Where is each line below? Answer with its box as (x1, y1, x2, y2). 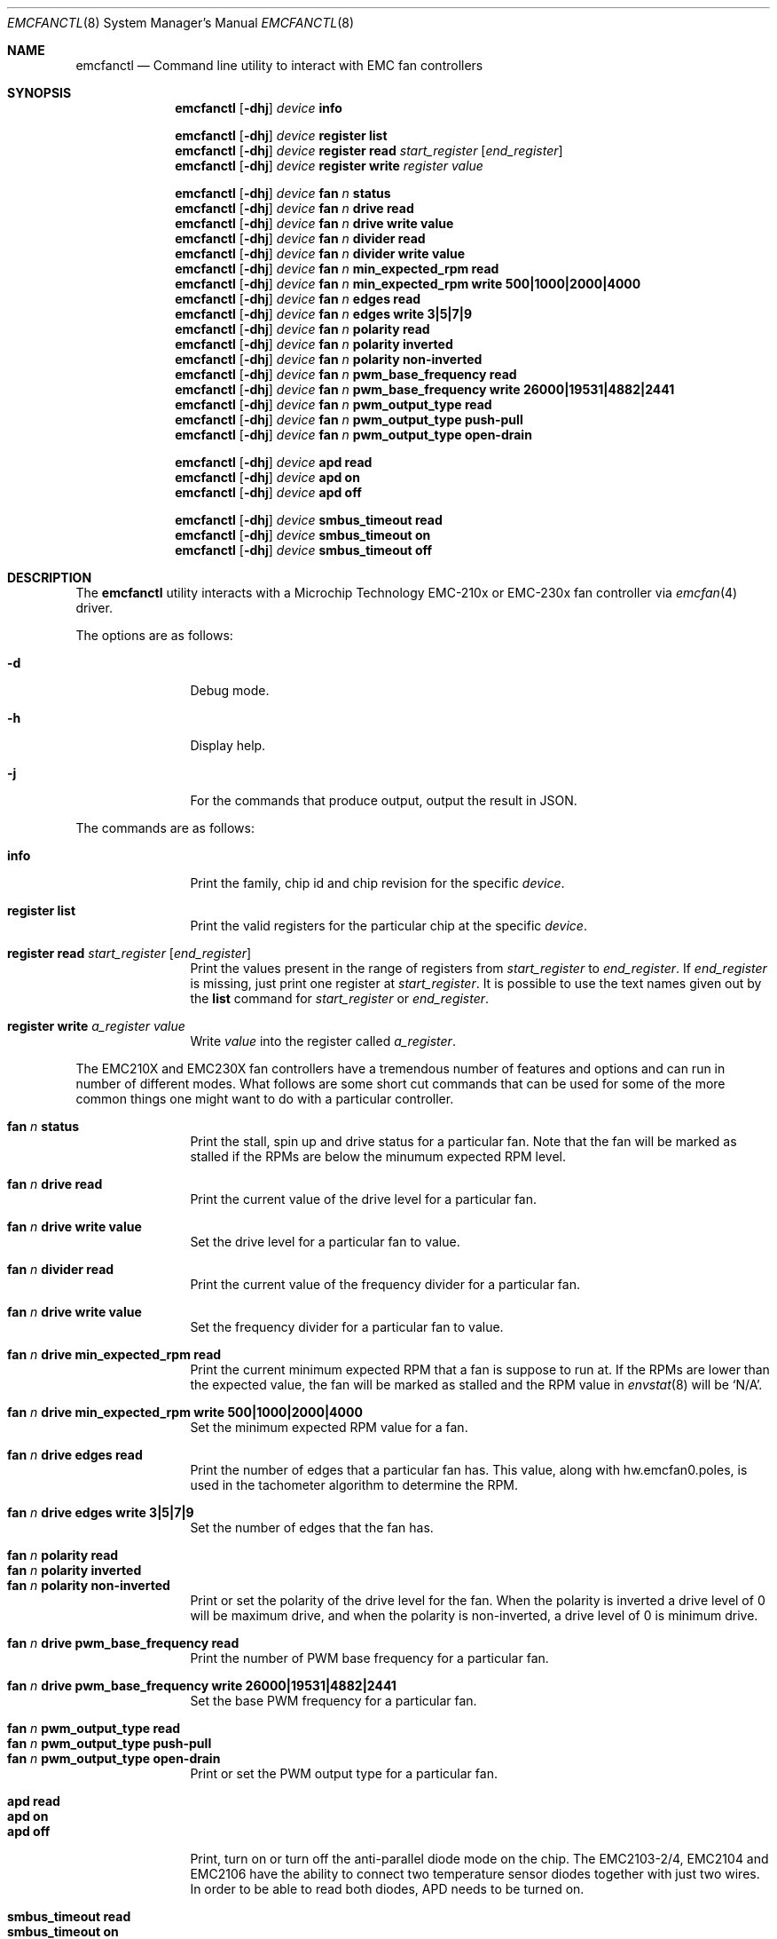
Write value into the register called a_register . (190, 1033, 456, 1049)
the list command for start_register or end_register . (190, 991, 490, 1006)
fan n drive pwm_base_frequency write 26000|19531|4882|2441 (7, 1678, 396, 1693)
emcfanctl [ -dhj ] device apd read (175, 455, 373, 470)
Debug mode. (190, 683, 270, 698)
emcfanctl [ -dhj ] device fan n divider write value (175, 246, 466, 261)
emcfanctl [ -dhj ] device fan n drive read (175, 201, 414, 216)
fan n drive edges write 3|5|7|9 (7, 1505, 194, 1520)
